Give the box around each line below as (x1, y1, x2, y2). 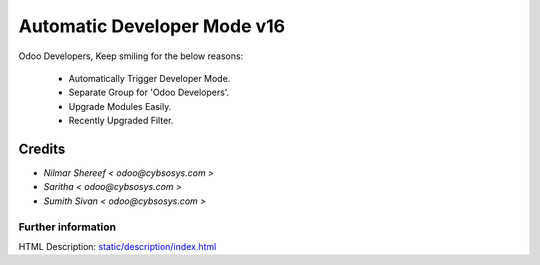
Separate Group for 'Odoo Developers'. (68, 86, 230, 99)
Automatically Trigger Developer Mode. (68, 72, 231, 84)
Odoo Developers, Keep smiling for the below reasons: (18, 50, 244, 62)
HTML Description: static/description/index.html (18, 240, 217, 252)
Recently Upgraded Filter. (68, 115, 174, 127)
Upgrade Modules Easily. (68, 100, 172, 112)
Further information (18, 220, 117, 234)
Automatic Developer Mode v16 (18, 15, 285, 37)
